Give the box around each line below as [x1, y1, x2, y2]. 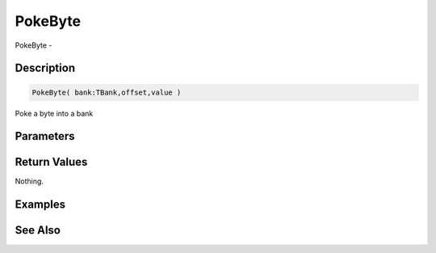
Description [15, 61, 76, 75]
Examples [15, 198, 66, 212]
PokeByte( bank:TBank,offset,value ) [31, 87, 182, 97]
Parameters [15, 129, 75, 143]
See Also [15, 223, 61, 238]
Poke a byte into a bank [15, 108, 94, 118]
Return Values [15, 155, 88, 169]
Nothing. [15, 176, 44, 186]
